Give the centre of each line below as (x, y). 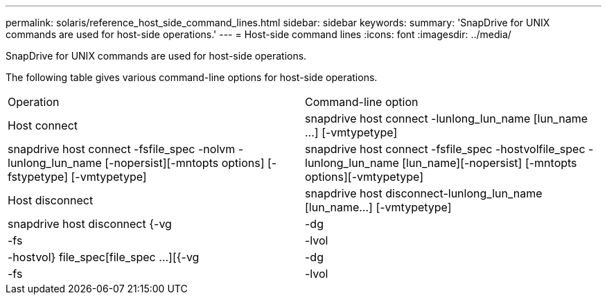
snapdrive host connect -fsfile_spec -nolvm (122, 149)
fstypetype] (38, 177)
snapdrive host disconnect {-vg (90, 224)
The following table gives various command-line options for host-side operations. (192, 77)
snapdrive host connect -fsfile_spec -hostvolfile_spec (445, 149)
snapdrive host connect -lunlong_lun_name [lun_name (446, 118)
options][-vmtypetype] (364, 177)
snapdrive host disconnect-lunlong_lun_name (424, 193)
